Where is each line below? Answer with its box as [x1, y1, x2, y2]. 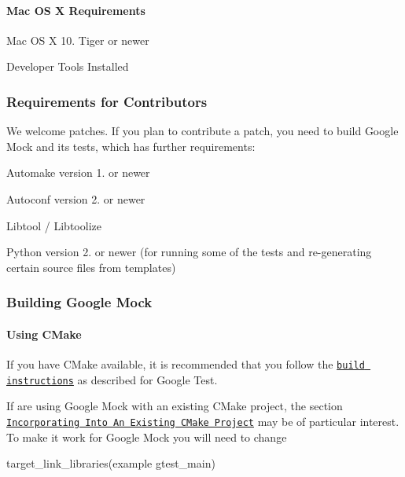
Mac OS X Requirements [6, 2, 145, 18]
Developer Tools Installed [6, 58, 129, 75]
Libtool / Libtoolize [6, 217, 101, 233]
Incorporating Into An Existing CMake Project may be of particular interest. [6, 413, 399, 429]
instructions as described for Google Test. [6, 371, 218, 387]
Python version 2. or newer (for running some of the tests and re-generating [6, 244, 372, 260]
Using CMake [6, 325, 82, 342]
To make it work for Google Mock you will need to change [6, 428, 287, 445]
